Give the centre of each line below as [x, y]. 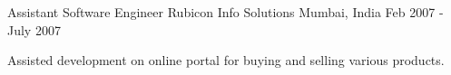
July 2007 [34, 29]
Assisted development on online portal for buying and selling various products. [226, 60]
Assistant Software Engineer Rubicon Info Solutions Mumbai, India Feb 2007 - [225, 12]
